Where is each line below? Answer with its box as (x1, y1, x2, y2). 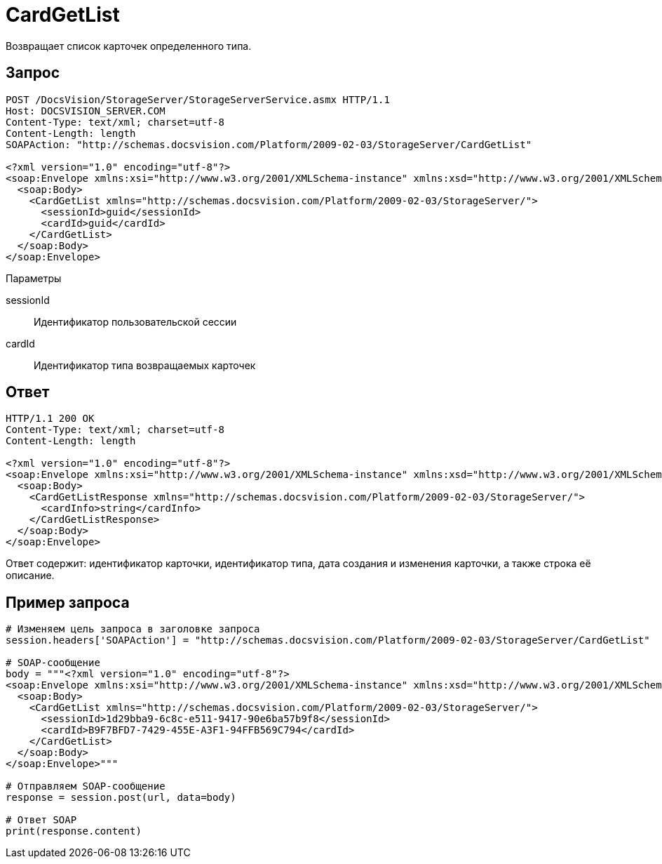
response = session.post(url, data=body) (6, 792, 236, 804)
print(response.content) (6, 825, 142, 837)
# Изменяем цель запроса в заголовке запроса (6, 623, 260, 635)
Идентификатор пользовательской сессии (34, 315, 237, 328)
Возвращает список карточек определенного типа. (6, 39, 252, 52)
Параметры (6, 272, 62, 284)
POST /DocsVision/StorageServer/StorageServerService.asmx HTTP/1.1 (6, 93, 390, 105)
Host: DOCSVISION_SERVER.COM (6, 105, 165, 117)
